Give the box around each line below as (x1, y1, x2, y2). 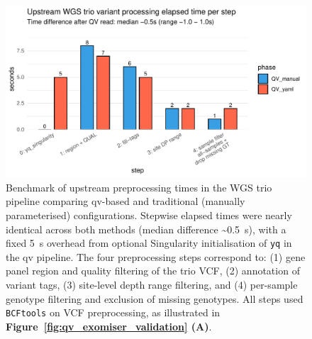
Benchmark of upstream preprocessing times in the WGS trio (6, 179, 272, 194)
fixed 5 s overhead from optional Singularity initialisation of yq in (6, 235, 292, 250)
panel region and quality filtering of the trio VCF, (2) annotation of (6, 263, 300, 278)
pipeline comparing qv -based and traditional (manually (6, 194, 245, 209)
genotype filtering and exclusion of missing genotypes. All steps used (6, 291, 303, 306)
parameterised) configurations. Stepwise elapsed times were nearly (6, 208, 292, 222)
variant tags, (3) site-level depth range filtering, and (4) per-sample (6, 277, 298, 292)
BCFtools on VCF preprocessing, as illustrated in (6, 305, 221, 320)
